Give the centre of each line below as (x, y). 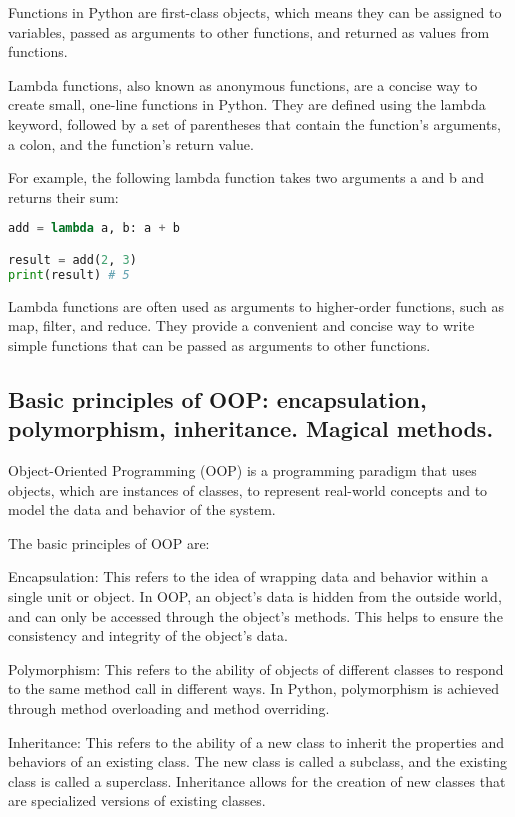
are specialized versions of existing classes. (137, 800)
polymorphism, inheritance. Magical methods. (251, 428)
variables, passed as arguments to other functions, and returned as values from (249, 31)
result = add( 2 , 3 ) (72, 259)
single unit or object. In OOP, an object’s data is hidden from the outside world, (255, 595)
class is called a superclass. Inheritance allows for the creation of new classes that (257, 780)
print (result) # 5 (69, 274)
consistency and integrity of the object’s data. (148, 635)
